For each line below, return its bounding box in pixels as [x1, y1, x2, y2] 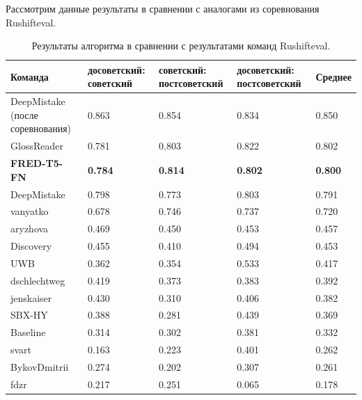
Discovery [10, 239, 52, 253]
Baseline [10, 325, 46, 339]
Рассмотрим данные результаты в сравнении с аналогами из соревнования [6, 1, 320, 15]
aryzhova [10, 221, 49, 236]
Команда [10, 69, 49, 83]
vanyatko [10, 204, 49, 218]
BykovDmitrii [10, 359, 69, 374]
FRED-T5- [10, 156, 63, 170]
